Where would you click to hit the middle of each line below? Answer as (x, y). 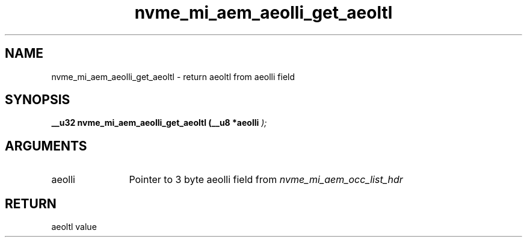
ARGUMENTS (46, 146)
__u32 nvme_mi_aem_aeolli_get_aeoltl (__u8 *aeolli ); (159, 123)
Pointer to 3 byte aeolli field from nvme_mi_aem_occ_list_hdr (266, 180)
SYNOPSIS (38, 100)
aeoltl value (74, 227)
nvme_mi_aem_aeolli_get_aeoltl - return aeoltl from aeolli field (173, 76)
